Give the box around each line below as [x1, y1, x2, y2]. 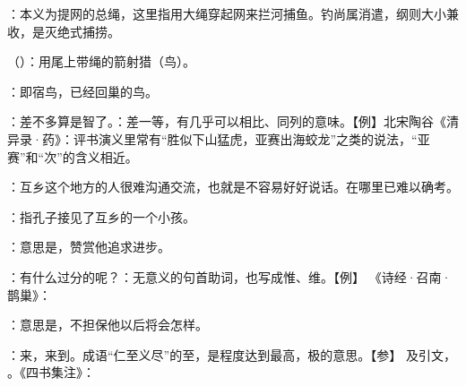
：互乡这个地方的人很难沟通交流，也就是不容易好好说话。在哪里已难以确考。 [7, 177, 459, 196]
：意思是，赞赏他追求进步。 [7, 237, 170, 256]
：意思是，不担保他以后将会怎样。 [7, 315, 208, 334]
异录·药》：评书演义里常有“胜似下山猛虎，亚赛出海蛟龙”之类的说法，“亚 [7, 129, 430, 148]
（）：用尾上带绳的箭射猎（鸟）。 [7, 52, 195, 71]
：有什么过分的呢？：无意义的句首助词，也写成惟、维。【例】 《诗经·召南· [7, 267, 452, 286]
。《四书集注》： [7, 363, 95, 382]
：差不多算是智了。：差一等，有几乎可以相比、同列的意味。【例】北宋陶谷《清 [7, 112, 459, 131]
